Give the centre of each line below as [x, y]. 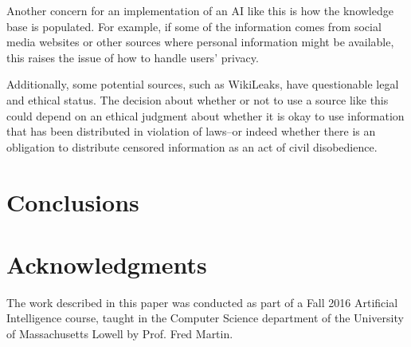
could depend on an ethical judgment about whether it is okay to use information [205, 115]
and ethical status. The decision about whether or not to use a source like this [198, 99]
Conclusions [73, 201]
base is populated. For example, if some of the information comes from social [194, 26]
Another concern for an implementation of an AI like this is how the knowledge [200, 10]
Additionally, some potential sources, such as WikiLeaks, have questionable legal [203, 84]
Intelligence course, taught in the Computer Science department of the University [205, 318]
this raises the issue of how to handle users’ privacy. [133, 57]
